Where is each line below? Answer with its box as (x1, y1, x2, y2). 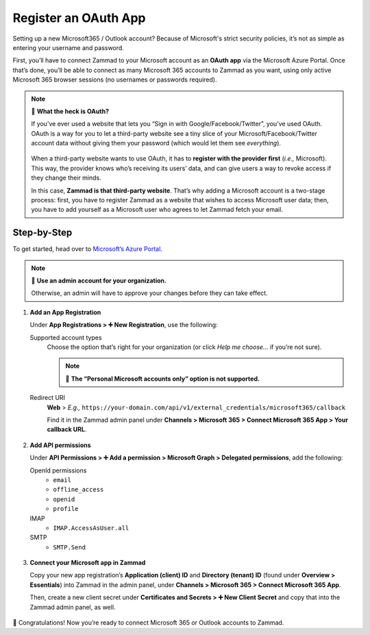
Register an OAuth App (12, 10, 147, 25)
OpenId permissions (29, 466, 87, 475)
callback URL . (47, 425, 87, 433)
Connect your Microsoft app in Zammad (29, 559, 146, 567)
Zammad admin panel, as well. (29, 603, 116, 611)
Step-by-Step (12, 227, 73, 239)
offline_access (53, 486, 104, 494)
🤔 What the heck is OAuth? (31, 107, 110, 115)
